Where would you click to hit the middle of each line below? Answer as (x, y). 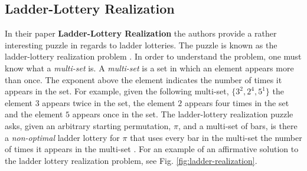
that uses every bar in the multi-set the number (216, 137)
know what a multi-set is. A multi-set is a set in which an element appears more (149, 68)
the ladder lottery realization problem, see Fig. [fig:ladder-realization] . (131, 160)
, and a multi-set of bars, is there (238, 125)
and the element (34, 114)
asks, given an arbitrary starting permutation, (88, 125)
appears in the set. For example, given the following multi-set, (117, 91)
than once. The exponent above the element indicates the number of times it (143, 79)
